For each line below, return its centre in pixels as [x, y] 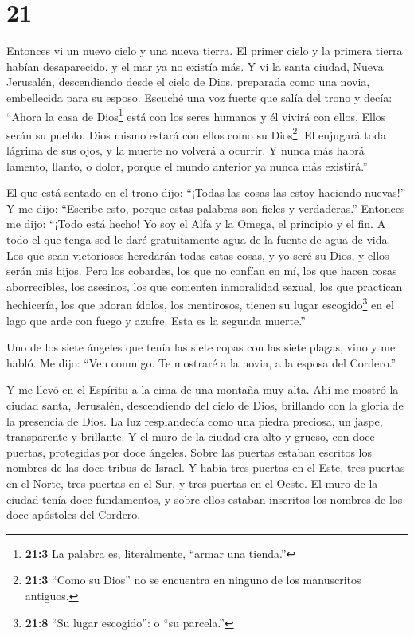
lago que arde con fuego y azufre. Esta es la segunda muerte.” [156, 320]
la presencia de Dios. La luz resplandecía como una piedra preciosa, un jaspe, [195, 420]
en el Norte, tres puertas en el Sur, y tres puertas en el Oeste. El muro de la [192, 483]
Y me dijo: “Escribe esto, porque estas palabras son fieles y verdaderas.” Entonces [206, 208]
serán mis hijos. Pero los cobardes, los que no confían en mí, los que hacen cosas [202, 271]
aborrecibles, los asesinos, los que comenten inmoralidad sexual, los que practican [205, 286]
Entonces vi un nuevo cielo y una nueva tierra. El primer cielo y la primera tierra [205, 51]
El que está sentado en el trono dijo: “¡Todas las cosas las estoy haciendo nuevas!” [206, 192]
